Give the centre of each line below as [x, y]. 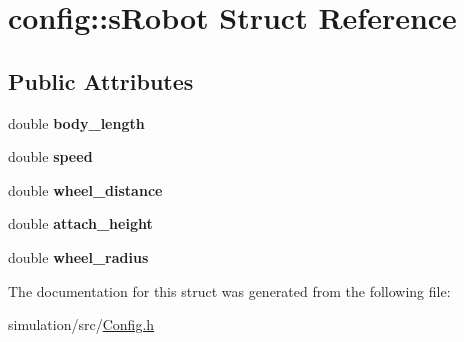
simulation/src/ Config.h [81, 324]
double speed [50, 156]
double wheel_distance [85, 189]
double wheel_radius [78, 256]
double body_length [76, 122]
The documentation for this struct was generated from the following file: [229, 290]
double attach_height [80, 223]
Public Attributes [101, 80]
